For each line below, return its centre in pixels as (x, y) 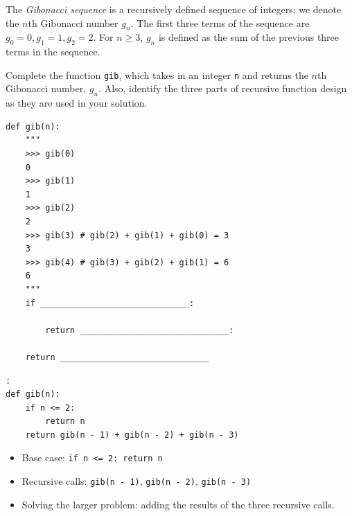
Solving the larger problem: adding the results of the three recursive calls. (178, 504)
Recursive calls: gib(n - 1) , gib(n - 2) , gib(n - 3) (137, 481)
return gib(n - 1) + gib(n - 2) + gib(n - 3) (132, 435)
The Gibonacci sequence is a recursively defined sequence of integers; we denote (174, 9)
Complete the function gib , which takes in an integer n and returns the (157, 74)
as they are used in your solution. (77, 103)
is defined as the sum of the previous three (249, 37)
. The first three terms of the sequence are (220, 23)
